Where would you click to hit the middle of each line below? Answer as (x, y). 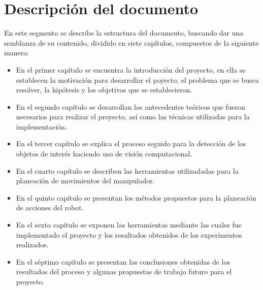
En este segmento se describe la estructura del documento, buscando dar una (124, 33)
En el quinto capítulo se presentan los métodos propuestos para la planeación (136, 197)
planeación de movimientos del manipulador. (85, 181)
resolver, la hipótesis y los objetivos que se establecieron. (104, 90)
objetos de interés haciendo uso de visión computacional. (104, 154)
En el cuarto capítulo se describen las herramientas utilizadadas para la (127, 170)
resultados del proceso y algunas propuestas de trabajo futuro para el (124, 271)
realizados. (32, 245)
